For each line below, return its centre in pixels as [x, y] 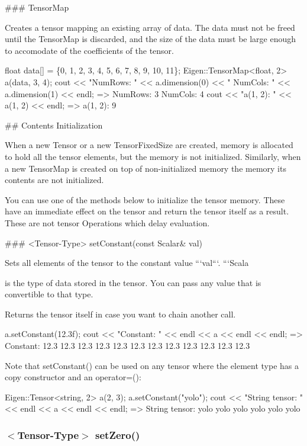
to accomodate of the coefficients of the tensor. [89, 50]
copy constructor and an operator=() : [73, 377]
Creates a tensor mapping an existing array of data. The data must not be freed [150, 27]
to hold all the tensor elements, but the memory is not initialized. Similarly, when [153, 156]
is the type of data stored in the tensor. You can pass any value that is [133, 282]
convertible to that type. [49, 294]
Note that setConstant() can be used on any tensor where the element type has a [152, 365]
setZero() [118, 434]
